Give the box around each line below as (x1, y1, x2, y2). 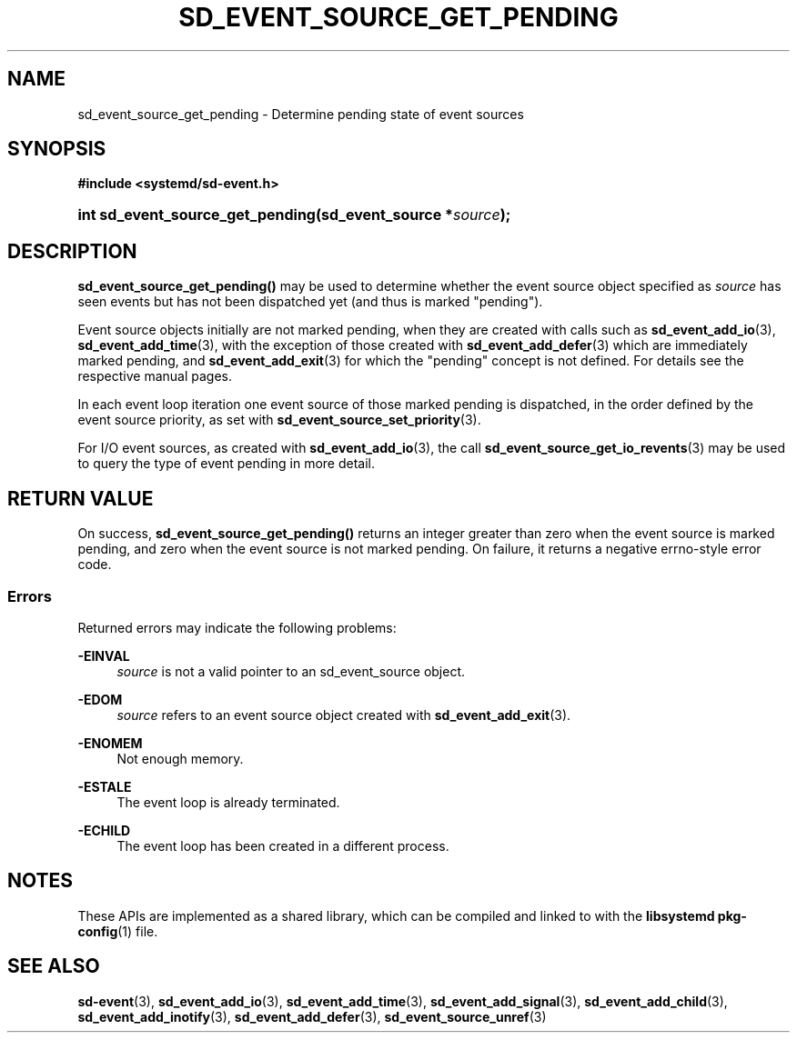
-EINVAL (77, 647, 130, 664)
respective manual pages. (77, 368, 232, 385)
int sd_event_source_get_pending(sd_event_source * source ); (77, 205, 511, 225)
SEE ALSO (7, 955, 100, 978)
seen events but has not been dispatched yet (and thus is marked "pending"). (77, 294, 543, 310)
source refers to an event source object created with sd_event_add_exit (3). (116, 706, 571, 723)
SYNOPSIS (7, 137, 106, 161)
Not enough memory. (116, 750, 244, 766)
